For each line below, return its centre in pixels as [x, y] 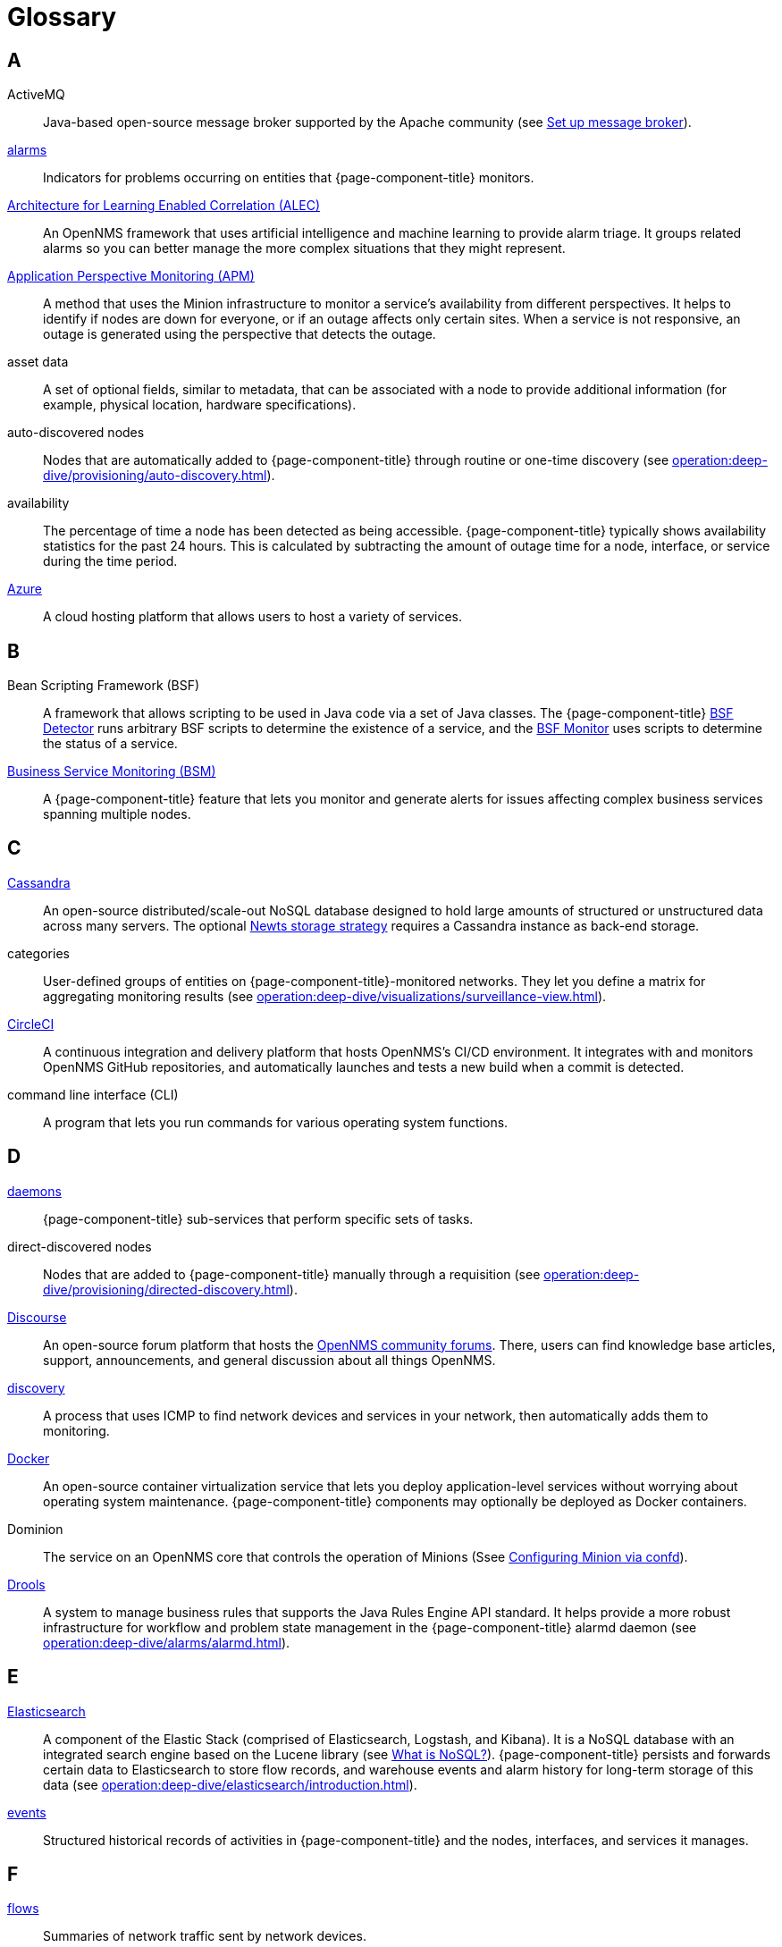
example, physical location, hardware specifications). [200, 405]
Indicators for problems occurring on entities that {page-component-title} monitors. [289, 178]
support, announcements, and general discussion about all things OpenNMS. [269, 1360]
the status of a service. [110, 744]
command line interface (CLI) [93, 1094]
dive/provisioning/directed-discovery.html [166, 1289]
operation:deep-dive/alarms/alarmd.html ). [167, 1642]
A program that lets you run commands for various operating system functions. [276, 1122]
